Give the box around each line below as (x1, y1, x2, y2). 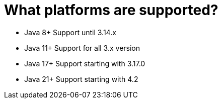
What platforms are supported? (4, 2, 218, 19)
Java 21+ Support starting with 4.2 (24, 74, 138, 83)
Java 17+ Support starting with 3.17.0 (24, 59, 145, 68)
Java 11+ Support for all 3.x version (24, 43, 140, 52)
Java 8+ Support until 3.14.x (24, 28, 116, 37)
